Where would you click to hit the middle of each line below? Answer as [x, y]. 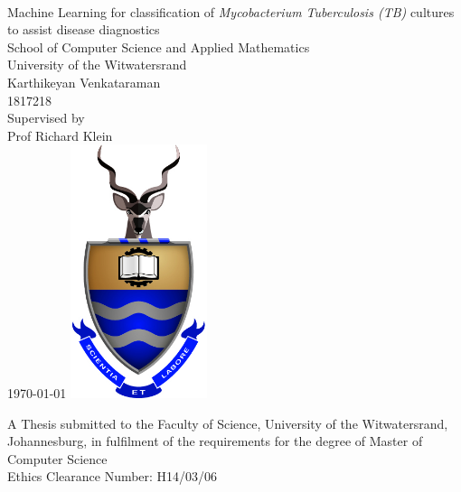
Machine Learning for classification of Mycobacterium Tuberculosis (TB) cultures [231, 11]
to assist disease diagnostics [84, 29]
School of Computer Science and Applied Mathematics [159, 46]
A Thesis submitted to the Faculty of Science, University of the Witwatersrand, [228, 423]
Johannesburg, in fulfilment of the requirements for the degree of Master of [215, 441]
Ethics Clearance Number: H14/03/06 [113, 476]
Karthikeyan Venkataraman [84, 82]
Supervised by [46, 118]
